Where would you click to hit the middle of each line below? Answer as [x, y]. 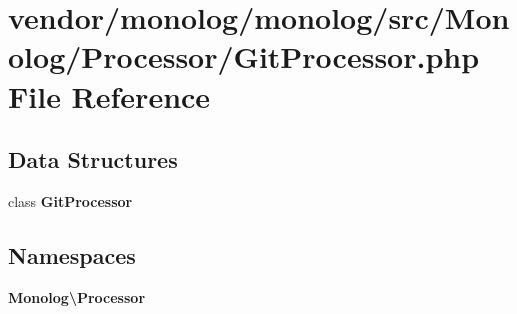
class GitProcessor [70, 200]
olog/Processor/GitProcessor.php [244, 56]
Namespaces [72, 254]
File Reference [109, 95]
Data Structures [93, 159]
